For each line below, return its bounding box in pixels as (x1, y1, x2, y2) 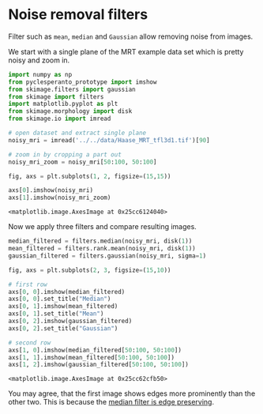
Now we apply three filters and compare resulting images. (8, 222, 197, 231)
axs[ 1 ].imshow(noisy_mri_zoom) (8, 194, 111, 202)
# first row (8, 280, 47, 288)
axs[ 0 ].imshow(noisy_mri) (8, 186, 93, 194)
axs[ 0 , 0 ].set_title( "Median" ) (8, 295, 111, 303)
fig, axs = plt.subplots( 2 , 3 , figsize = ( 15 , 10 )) (8, 266, 171, 274)
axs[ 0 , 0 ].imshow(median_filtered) (8, 288, 126, 295)
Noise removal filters (8, 6, 148, 24)
